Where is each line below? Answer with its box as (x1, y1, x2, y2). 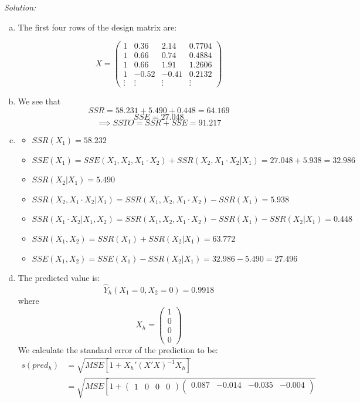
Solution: (4, 1, 36, 13)
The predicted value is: (18, 272, 100, 284)
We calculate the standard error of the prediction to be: (18, 343, 218, 355)
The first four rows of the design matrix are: (18, 21, 177, 33)
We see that (18, 95, 61, 107)
